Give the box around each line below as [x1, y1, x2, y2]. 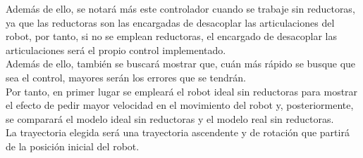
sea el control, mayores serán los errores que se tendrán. [6, 70, 246, 84]
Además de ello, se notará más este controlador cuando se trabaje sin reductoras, [6, 1, 355, 15]
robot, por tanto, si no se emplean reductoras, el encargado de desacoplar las [6, 29, 337, 44]
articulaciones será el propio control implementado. [6, 42, 226, 57]
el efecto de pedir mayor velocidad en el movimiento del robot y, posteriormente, [6, 98, 354, 112]
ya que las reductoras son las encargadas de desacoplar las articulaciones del [6, 15, 335, 29]
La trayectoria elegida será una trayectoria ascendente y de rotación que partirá [6, 125, 350, 140]
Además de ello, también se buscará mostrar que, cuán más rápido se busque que [6, 56, 356, 71]
